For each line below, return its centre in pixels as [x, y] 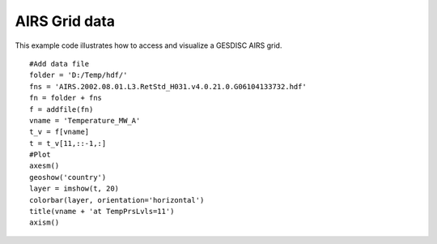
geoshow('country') [68, 177]
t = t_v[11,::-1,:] [68, 143]
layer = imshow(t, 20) [74, 189]
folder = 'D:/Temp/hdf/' [78, 75]
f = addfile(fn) [62, 109]
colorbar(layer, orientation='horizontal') [117, 200]
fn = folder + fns [66, 98]
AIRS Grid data [65, 21]
